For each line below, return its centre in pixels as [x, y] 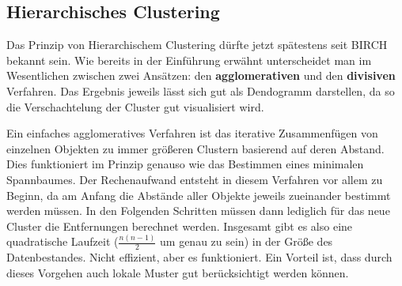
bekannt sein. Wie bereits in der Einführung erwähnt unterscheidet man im [189, 60]
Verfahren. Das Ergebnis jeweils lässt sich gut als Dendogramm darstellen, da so [201, 90]
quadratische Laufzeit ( [63, 241]
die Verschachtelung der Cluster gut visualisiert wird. [135, 106]
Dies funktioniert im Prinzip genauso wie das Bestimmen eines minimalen [185, 164]
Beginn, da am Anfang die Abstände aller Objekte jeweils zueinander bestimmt [199, 195]
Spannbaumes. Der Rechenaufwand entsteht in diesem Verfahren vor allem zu [195, 179]
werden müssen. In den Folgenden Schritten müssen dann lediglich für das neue [198, 211]
